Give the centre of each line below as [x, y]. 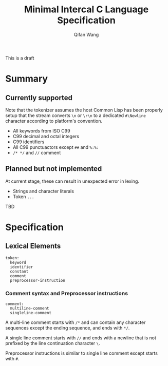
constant [19, 271]
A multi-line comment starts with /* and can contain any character [76, 322]
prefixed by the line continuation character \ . [53, 343]
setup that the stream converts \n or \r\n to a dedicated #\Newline [76, 115]
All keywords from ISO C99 [41, 131]
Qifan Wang [86, 34]
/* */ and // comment [37, 152]
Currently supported [39, 98]
